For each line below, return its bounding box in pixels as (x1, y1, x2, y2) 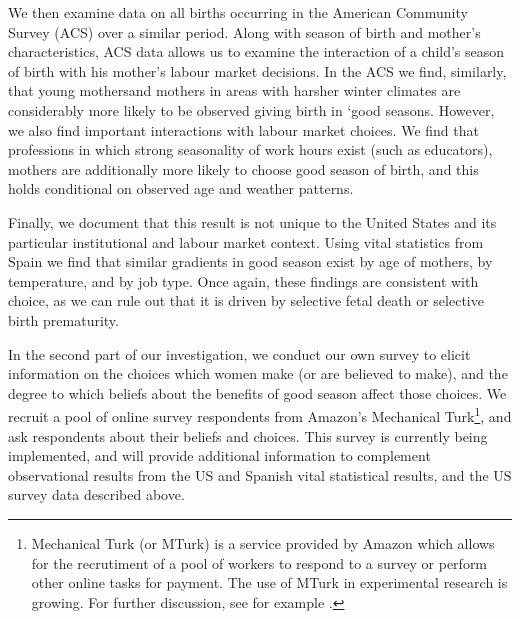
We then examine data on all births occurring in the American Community (8, 2, 468, 22)
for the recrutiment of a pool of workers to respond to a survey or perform (31, 552, 488, 573)
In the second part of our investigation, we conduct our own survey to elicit (8, 343, 471, 364)
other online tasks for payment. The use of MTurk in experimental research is (31, 572, 508, 593)
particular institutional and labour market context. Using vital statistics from (8, 231, 484, 252)
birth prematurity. (8, 309, 119, 330)
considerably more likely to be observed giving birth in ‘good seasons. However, (8, 99, 495, 120)
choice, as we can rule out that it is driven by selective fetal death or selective (8, 290, 484, 311)
